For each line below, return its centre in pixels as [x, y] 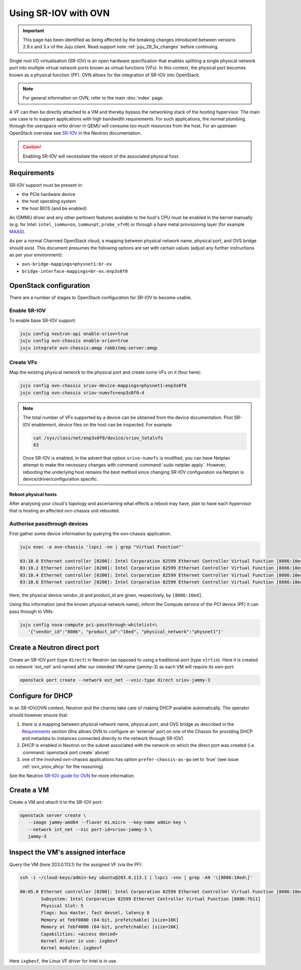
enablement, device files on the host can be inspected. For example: [102, 424]
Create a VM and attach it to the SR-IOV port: [56, 802]
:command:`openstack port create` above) [65, 752]
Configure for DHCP [41, 696]
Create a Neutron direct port [54, 648]
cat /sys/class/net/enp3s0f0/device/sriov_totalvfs [98, 438]
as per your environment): [36, 255]
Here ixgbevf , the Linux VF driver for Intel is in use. [63, 961]
